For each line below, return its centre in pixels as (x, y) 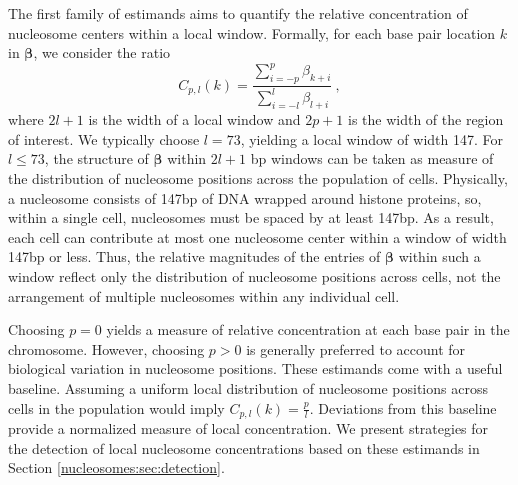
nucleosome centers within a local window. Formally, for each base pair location (252, 32)
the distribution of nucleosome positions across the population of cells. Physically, (258, 178)
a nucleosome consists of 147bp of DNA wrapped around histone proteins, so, (245, 197)
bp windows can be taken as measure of (372, 158)
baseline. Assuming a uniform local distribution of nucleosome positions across (248, 387)
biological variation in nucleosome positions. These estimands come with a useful (255, 368)
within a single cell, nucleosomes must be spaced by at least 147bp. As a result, (251, 217)
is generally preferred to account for (356, 348)
